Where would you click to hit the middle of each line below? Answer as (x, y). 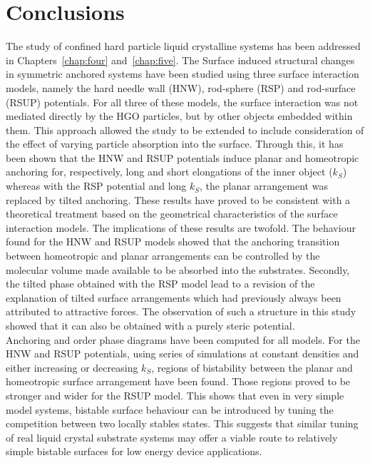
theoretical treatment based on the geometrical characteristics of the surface (172, 214)
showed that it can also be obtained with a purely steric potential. (150, 325)
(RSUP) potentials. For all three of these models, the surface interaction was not (182, 102)
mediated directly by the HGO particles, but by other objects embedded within (179, 116)
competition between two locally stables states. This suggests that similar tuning (182, 423)
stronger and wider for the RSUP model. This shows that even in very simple (175, 395)
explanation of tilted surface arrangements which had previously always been (174, 297)
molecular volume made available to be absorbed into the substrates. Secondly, (178, 269)
